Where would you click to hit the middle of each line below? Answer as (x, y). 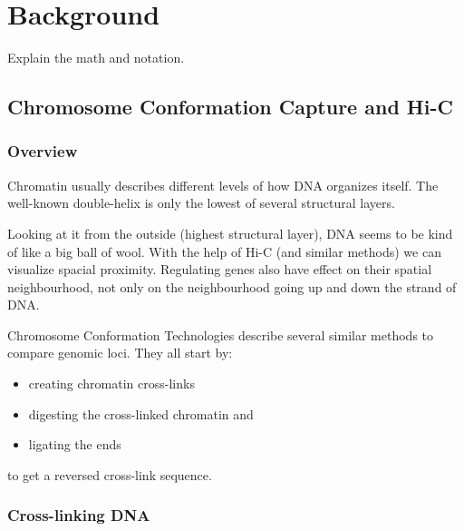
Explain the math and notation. (96, 58)
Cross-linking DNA (79, 515)
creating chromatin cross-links (111, 383)
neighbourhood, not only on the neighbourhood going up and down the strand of (232, 286)
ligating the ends (75, 444)
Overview (43, 151)
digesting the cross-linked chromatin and (141, 413)
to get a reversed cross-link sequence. (110, 474)
